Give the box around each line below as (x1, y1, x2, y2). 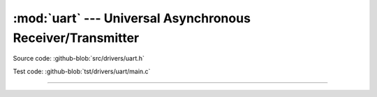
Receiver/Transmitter (13, 30, 140, 45)
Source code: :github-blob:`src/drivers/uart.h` (13, 54, 145, 63)
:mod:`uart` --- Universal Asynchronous (13, 10, 251, 26)
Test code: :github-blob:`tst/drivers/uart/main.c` (13, 67, 151, 75)
